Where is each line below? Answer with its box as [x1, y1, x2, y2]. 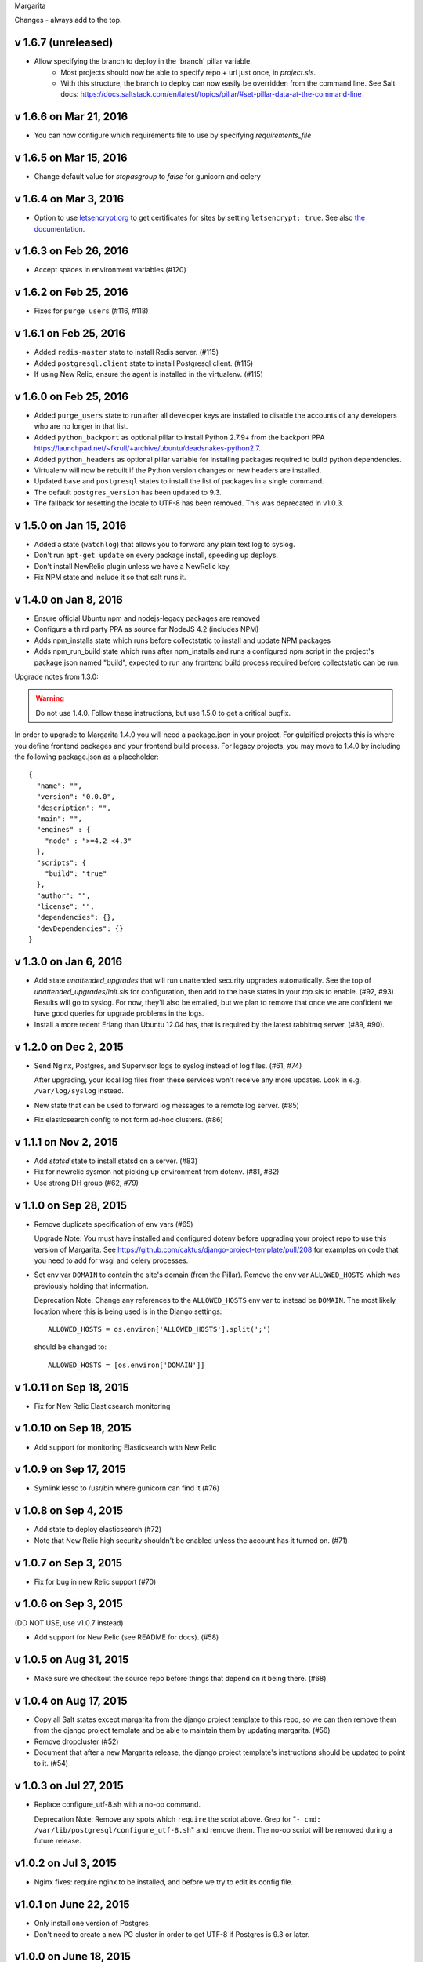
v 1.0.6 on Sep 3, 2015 [14, 1597, 123, 1610]
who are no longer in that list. [34, 421, 128, 431]
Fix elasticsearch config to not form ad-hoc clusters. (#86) [34, 1115, 223, 1125]
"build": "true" [44, 869, 107, 878]
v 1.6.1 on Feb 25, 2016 [14, 326, 125, 341]
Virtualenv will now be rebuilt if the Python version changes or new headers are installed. [34, 465, 322, 475]
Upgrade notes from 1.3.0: [14, 672, 99, 682]
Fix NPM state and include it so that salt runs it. [34, 573, 186, 582]
